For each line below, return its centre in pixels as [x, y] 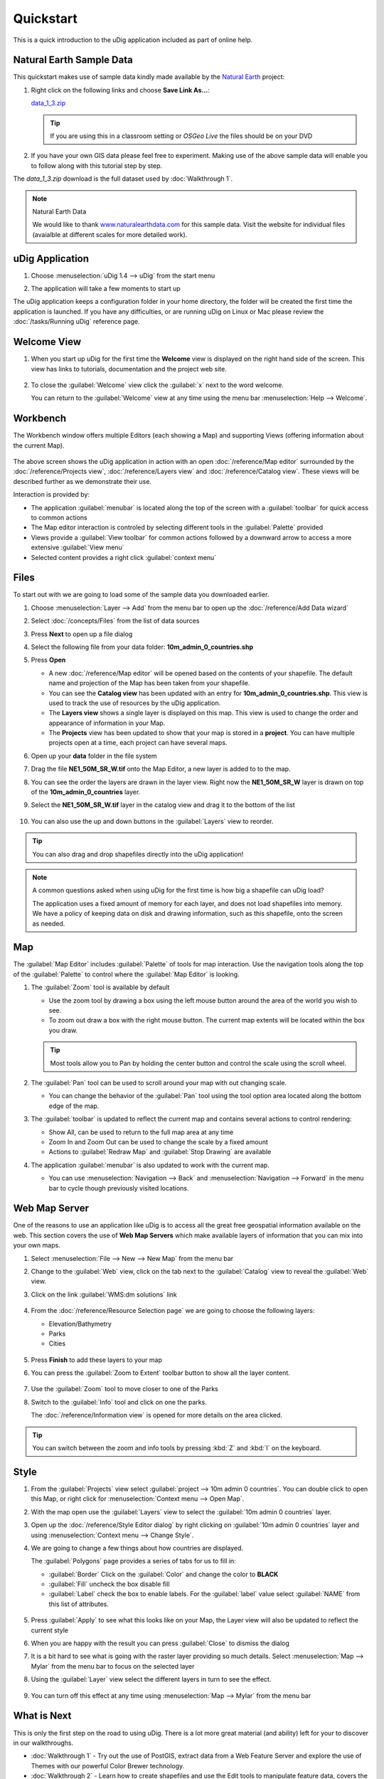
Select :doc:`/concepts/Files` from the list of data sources [115, 621]
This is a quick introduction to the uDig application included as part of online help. [133, 40]
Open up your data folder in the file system [94, 756]
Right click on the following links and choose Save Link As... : [120, 90]
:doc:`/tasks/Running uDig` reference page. [76, 322]
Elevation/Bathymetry [80, 1324]
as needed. [49, 923]
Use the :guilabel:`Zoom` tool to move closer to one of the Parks [124, 1389]
